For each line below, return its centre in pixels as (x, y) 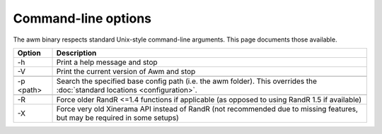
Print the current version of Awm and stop (126, 71)
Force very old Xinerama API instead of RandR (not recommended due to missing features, (207, 109)
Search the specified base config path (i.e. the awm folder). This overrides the (187, 81)
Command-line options (82, 18)
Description (76, 53)
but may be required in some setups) (118, 118)
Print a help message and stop (107, 62)
